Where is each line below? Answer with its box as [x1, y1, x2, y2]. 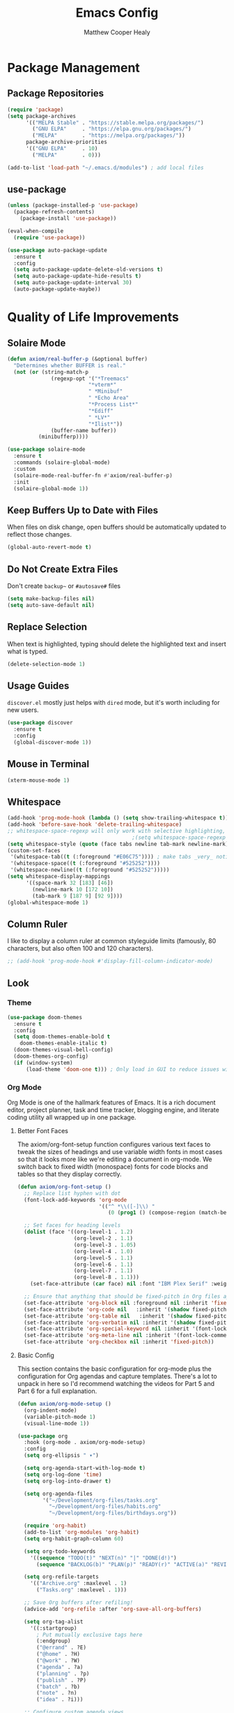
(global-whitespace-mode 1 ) [7, 899, 89, 906]
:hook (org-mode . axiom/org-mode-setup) [24, 1439, 146, 1446]
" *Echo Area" [88, 395, 130, 402]
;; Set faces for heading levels [24, 1222, 121, 1229]
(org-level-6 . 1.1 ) [73, 1261, 134, 1268]
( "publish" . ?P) [36, 1677, 87, 1684]
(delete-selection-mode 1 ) [7, 660, 86, 668]
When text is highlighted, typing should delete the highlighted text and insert [7, 639, 226, 648]
